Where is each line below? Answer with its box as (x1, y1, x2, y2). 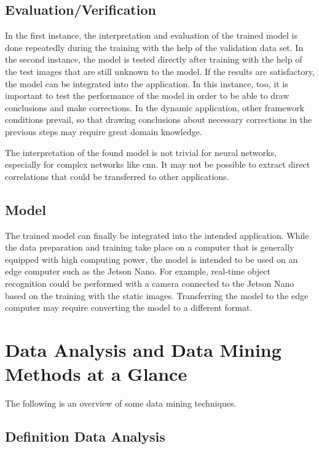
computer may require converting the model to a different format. (5, 301, 253, 314)
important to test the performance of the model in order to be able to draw (5, 89, 289, 102)
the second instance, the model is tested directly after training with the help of (5, 53, 302, 66)
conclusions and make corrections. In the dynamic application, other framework (5, 101, 304, 114)
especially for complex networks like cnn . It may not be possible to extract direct (5, 158, 310, 171)
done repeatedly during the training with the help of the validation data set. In (5, 41, 304, 53)
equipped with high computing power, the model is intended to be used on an (5, 252, 298, 265)
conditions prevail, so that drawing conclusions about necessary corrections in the (5, 113, 312, 126)
